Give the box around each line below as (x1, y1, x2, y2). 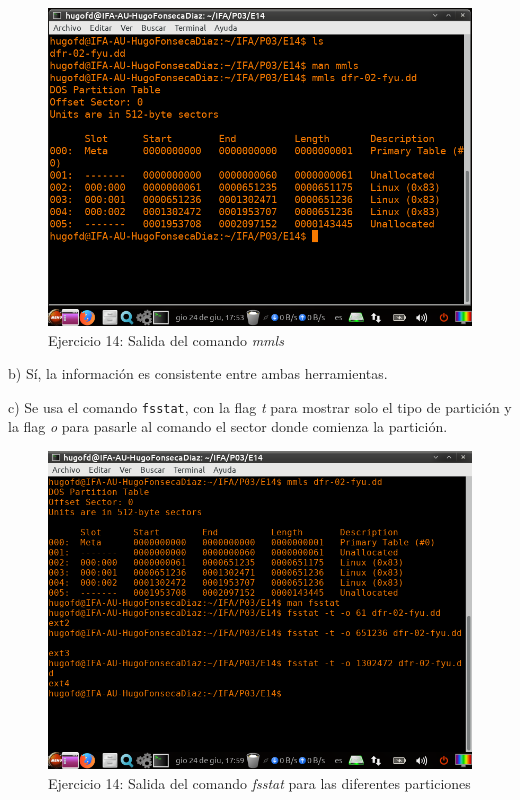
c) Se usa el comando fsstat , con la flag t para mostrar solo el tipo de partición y (8, 396, 512, 417)
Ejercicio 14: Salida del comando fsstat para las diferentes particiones (48, 772, 471, 793)
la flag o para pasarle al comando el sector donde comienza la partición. (8, 416, 448, 437)
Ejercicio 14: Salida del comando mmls (48, 329, 284, 350)
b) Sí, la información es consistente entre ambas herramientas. (8, 363, 388, 384)
